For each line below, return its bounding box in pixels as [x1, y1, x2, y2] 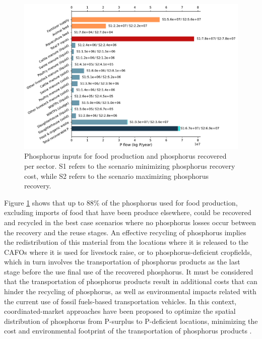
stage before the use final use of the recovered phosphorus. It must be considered [4, 266, 253, 277]
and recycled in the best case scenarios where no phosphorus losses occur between [4, 217, 256, 227]
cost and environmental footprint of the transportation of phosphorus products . [4, 325, 252, 336]
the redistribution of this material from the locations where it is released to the [4, 237, 248, 247]
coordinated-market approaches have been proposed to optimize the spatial [4, 306, 236, 316]
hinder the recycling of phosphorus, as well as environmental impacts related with [4, 286, 256, 297]
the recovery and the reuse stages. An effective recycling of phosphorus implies [4, 227, 246, 237]
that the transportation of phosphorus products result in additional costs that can [4, 276, 257, 287]
